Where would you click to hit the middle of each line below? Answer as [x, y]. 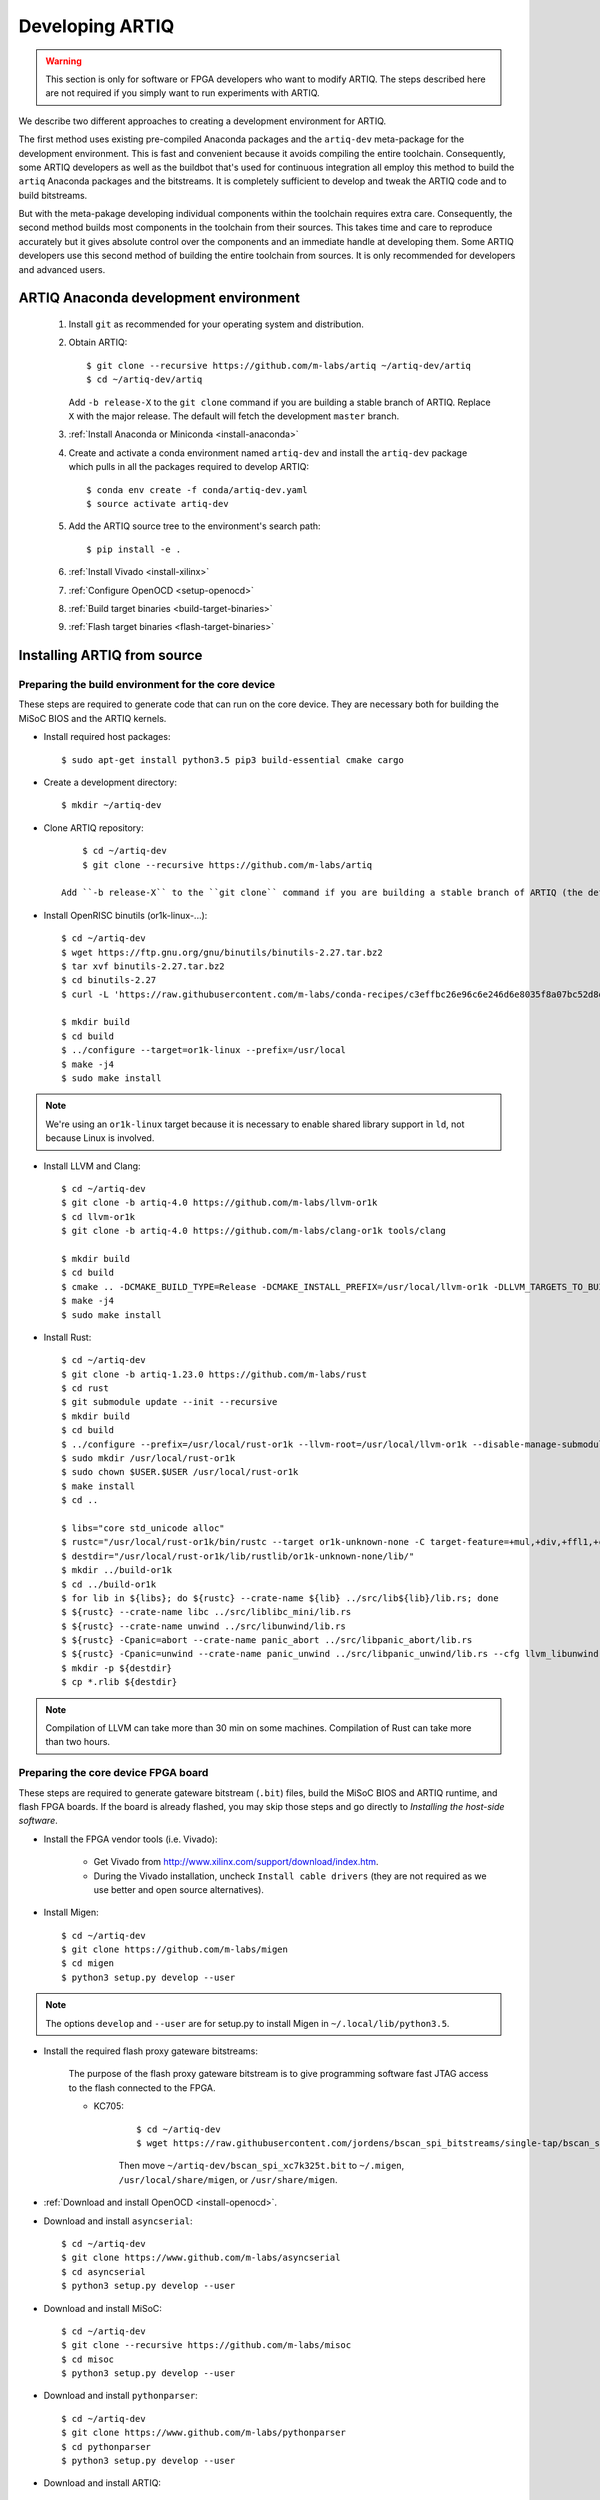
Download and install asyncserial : [118, 2221]
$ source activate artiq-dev [157, 503]
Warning [63, 61]
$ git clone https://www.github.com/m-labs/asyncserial [201, 2258]
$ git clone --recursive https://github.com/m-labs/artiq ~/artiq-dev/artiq [279, 365]
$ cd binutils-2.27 [109, 980]
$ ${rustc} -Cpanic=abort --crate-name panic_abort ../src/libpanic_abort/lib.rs [267, 1640]
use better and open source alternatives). [179, 1889]
